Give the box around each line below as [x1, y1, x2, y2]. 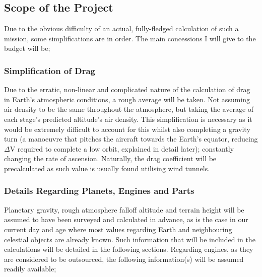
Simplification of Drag [4, 64, 95, 77]
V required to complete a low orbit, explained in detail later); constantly [10, 143, 234, 154]
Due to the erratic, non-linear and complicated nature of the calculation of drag [4, 84, 250, 95]
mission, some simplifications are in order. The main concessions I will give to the [4, 33, 256, 43]
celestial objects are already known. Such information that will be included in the [4, 234, 255, 244]
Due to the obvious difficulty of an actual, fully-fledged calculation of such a [4, 23, 239, 34]
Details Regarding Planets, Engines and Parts [4, 184, 194, 197]
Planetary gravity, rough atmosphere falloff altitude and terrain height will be [4, 204, 244, 215]
